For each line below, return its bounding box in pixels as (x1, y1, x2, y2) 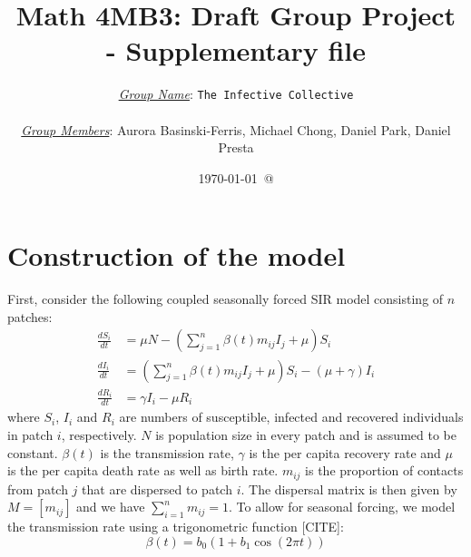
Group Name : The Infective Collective (118, 84, 354, 103)
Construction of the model (7, 237, 346, 274)
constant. (7, 443, 58, 462)
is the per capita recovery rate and (249, 443, 441, 462)
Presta (218, 138, 254, 157)
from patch (7, 479, 68, 498)
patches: (7, 307, 53, 326)
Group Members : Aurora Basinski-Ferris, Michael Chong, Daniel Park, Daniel (21, 120, 451, 139)
